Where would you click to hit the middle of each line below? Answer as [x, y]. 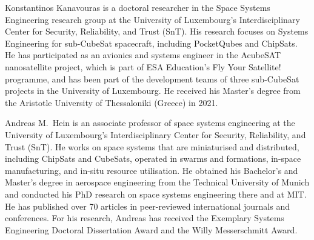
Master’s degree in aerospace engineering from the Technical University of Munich [157, 182]
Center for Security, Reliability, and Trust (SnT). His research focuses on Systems [157, 31]
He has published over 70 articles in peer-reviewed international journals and [147, 206]
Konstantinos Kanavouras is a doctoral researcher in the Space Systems [138, 7]
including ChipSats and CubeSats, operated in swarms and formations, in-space [153, 158]
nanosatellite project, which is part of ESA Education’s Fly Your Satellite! [143, 66]
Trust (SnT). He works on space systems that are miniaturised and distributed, [152, 146]
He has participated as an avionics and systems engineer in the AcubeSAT [143, 55]
